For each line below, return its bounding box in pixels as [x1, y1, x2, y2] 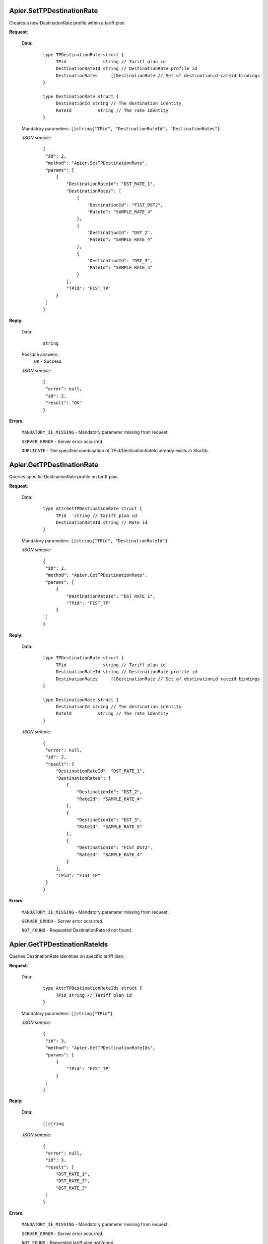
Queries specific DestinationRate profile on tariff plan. [9, 474, 119, 480]
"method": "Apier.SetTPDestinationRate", [45, 160, 148, 166]
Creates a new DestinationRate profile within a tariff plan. [9, 20, 126, 26]
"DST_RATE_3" [56, 1185, 88, 1191]
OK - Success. [34, 358, 63, 364]
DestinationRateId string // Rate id [56, 520, 148, 525]
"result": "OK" [45, 400, 82, 406]
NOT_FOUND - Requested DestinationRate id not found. [21, 927, 133, 933]
